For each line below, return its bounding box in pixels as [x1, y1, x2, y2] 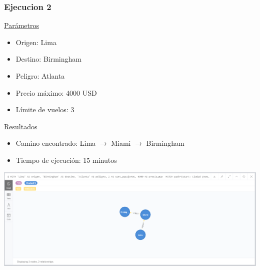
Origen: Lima [15, 37, 56, 47]
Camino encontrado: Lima [15, 138, 96, 148]
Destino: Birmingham [15, 54, 81, 64]
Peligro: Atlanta [15, 71, 65, 81]
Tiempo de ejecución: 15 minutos [15, 154, 117, 165]
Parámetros [4, 20, 39, 31]
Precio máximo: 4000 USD [15, 87, 97, 98]
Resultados [4, 121, 37, 131]
